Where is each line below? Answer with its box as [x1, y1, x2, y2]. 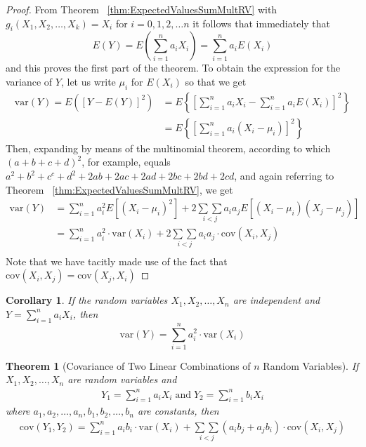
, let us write [60, 74, 116, 88]
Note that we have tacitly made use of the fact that [6, 253, 228, 268]
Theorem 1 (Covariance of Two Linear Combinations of [6, 358, 251, 373]
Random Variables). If [263, 358, 359, 373]
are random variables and [67, 372, 177, 387]
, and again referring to [234, 168, 334, 183]
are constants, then [137, 403, 219, 418]
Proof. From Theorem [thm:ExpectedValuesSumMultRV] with [6, 2, 277, 16]
